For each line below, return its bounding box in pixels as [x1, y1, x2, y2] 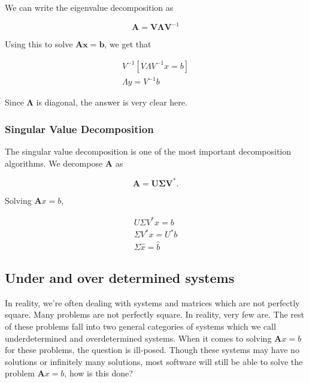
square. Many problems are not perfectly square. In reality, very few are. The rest [5, 308, 304, 321]
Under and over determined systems [5, 269, 235, 287]
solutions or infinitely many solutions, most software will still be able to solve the [5, 355, 303, 367]
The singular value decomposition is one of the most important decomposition [5, 145, 292, 158]
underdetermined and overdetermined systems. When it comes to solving [5, 331, 272, 344]
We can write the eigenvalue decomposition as [5, 1, 174, 13]
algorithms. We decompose [5, 156, 103, 169]
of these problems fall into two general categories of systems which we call [5, 320, 276, 333]
